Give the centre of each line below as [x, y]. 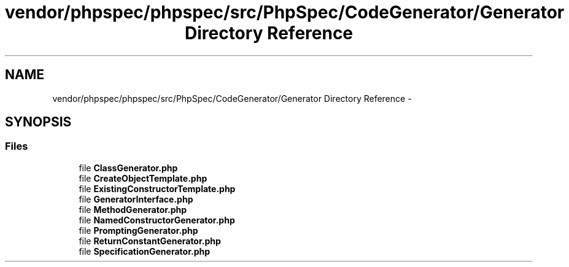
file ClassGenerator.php [128, 168]
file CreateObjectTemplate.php [143, 178]
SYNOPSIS [38, 122]
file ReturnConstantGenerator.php [150, 241]
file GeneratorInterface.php [136, 199]
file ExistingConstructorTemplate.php [157, 188]
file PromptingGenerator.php [138, 230]
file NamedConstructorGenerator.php [157, 220]
